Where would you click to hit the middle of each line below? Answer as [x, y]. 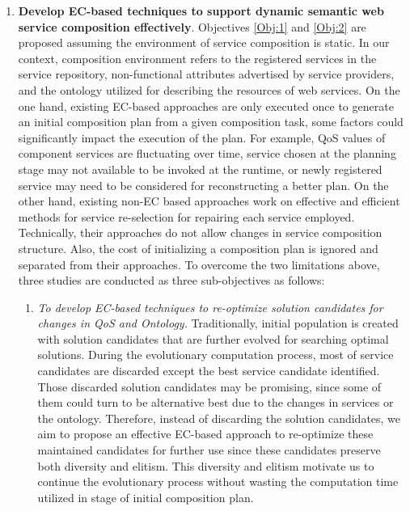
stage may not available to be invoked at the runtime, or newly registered [200, 169]
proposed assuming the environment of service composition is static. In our [204, 42]
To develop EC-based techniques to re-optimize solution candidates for [210, 307]
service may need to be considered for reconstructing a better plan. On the [203, 185]
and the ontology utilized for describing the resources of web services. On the [209, 89]
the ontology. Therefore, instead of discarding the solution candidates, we [219, 418]
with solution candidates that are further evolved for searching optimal [213, 338]
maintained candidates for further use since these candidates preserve [209, 450]
